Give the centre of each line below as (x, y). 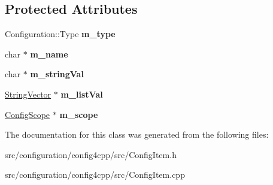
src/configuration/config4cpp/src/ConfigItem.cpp (95, 175)
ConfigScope (28, 114)
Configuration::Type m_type (60, 34)
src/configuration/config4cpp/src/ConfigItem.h (91, 154)
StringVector (28, 94)
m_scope (79, 114)
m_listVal (82, 94)
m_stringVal (57, 74)
